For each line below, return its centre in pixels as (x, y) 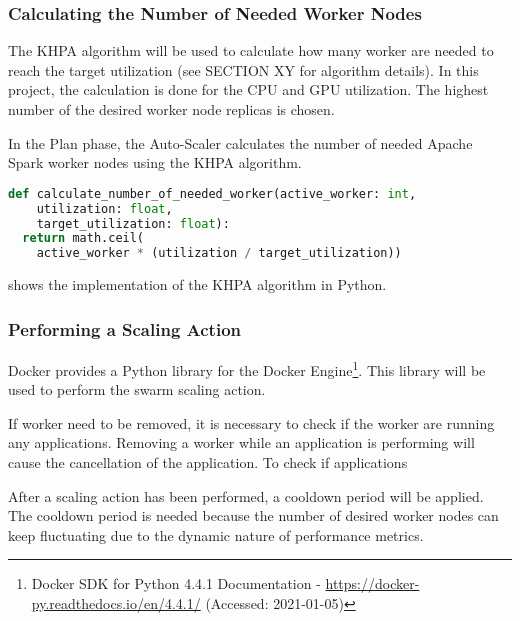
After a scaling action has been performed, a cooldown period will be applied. (246, 495)
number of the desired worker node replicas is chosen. (171, 109)
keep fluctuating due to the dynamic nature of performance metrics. (216, 534)
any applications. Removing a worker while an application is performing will (241, 442)
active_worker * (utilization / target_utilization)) (219, 253)
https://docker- (372, 583)
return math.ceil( (83, 238)
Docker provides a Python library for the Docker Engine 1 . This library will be (247, 368)
